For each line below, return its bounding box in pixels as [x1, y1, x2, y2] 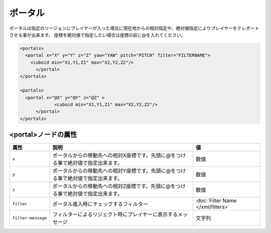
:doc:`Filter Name [196, 197, 237, 204]
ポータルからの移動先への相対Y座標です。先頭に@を [52, 167, 176, 174]
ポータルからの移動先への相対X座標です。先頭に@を [52, 152, 176, 159]
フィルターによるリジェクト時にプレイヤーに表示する [52, 211, 178, 218]
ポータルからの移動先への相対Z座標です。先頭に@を [52, 183, 176, 190]
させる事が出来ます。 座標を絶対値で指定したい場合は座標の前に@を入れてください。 [9, 32, 186, 38]
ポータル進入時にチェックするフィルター [52, 201, 148, 208]
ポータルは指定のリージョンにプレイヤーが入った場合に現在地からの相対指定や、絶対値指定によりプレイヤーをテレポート [9, 25, 259, 31]
